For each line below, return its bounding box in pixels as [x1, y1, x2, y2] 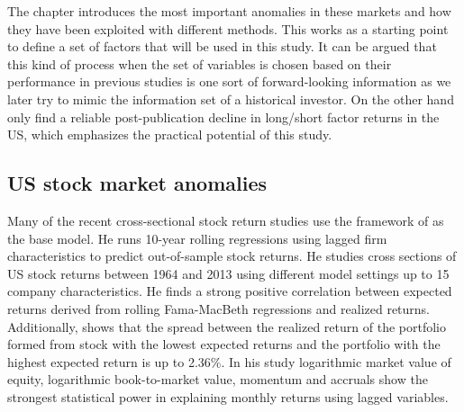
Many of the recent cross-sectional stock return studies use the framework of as [7, 210, 444, 229]
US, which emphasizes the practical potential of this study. [7, 125, 332, 144]
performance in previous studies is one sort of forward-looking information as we [7, 72, 451, 91]
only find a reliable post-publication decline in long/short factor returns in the [7, 107, 440, 126]
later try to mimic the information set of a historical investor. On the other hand [7, 89, 454, 108]
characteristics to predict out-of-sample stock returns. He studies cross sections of [7, 246, 457, 265]
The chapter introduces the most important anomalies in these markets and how [7, 2, 451, 20]
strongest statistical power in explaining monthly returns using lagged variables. [7, 387, 449, 406]
